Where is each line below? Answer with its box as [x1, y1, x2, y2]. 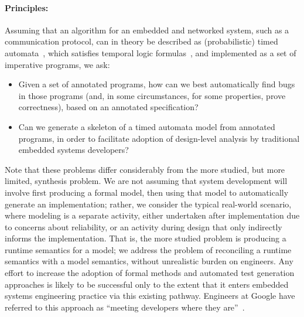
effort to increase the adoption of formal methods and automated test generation [5, 267, 295, 279]
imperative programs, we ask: [5, 58, 110, 70]
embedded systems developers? [18, 144, 129, 156]
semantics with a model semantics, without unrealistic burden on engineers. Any [5, 255, 293, 267]
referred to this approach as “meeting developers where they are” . [5, 301, 245, 313]
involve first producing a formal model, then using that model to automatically [5, 186, 289, 198]
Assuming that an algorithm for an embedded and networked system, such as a [5, 23, 289, 36]
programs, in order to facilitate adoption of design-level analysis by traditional [18, 132, 300, 144]
